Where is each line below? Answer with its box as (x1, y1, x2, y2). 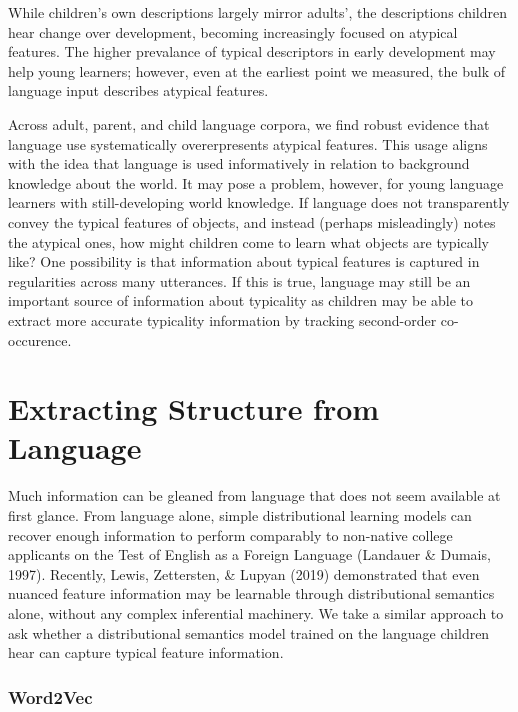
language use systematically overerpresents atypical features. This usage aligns (8, 133, 488, 154)
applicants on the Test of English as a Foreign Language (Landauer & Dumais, (8, 544, 491, 565)
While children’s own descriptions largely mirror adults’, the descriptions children (8, 2, 507, 22)
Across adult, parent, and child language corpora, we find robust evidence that (8, 113, 490, 134)
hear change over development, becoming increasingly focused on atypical (8, 21, 458, 42)
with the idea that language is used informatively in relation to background (8, 153, 470, 174)
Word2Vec (8, 684, 93, 709)
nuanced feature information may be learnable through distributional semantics (8, 583, 495, 604)
